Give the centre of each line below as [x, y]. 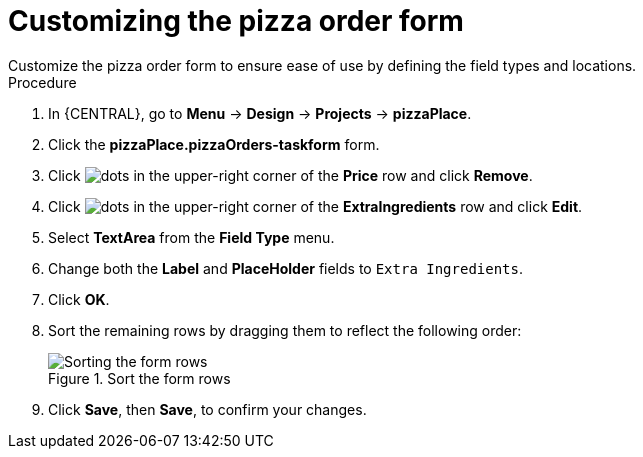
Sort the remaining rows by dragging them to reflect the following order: [285, 330]
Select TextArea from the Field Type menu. [191, 237]
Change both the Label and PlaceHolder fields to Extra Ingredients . [286, 268]
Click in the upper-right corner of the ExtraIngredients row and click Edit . [315, 206]
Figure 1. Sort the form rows [139, 378]
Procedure [42, 82]
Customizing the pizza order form [236, 21]
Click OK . [79, 299]
